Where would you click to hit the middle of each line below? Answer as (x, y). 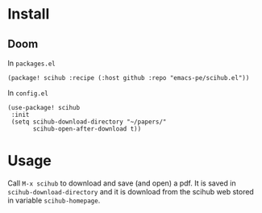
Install (29, 14)
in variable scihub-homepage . (54, 200)
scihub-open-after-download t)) (87, 129)
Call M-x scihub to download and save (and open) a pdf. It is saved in (122, 183)
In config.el (28, 93)
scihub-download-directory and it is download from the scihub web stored (131, 191)
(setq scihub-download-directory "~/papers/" (89, 122)
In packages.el (31, 63)
